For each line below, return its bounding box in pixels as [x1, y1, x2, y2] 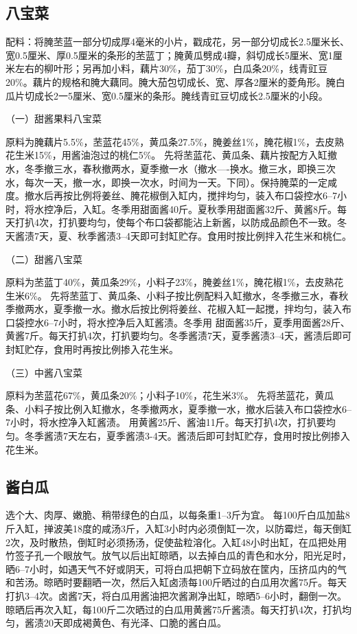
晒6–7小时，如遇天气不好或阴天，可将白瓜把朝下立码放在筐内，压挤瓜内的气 [5, 561, 347, 576]
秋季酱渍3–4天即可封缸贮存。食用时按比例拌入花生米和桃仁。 [77, 228, 352, 242]
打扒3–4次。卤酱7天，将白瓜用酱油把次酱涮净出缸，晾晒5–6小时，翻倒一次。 [5, 589, 347, 602]
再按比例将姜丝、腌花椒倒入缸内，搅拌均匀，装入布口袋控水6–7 [53, 188, 337, 203]
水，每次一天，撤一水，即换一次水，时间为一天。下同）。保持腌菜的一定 [5, 174, 327, 189]
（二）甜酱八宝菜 [5, 251, 82, 266]
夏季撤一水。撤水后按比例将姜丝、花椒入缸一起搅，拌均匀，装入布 [53, 302, 352, 316]
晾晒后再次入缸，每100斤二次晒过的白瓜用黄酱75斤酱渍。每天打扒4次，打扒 [5, 602, 342, 616]
